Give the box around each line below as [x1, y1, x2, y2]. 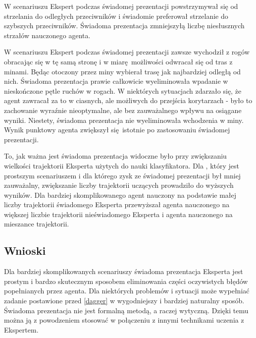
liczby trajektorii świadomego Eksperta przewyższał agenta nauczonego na [4, 199, 230, 210]
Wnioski [4, 243, 46, 258]
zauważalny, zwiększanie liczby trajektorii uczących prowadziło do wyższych [4, 180, 234, 190]
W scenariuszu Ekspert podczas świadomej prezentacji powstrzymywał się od [4, 1, 238, 11]
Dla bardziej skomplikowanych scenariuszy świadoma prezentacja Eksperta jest [4, 266, 243, 277]
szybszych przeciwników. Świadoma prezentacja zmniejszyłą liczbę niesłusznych [4, 20, 245, 31]
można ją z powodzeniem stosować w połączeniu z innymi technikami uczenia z [4, 315, 244, 325]
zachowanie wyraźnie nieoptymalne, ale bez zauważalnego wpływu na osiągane [4, 105, 242, 115]
